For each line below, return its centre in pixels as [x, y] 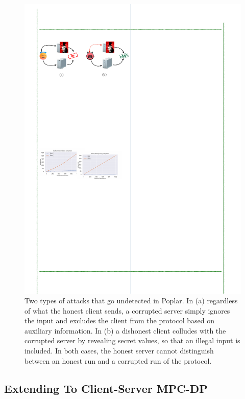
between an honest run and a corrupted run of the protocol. [118, 360]
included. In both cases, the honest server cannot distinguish [119, 351]
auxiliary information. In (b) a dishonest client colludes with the [125, 330]
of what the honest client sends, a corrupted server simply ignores [127, 310]
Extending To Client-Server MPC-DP [106, 388]
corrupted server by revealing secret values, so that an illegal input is [132, 340]
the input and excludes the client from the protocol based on [120, 320]
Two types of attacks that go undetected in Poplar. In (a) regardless [131, 301]
